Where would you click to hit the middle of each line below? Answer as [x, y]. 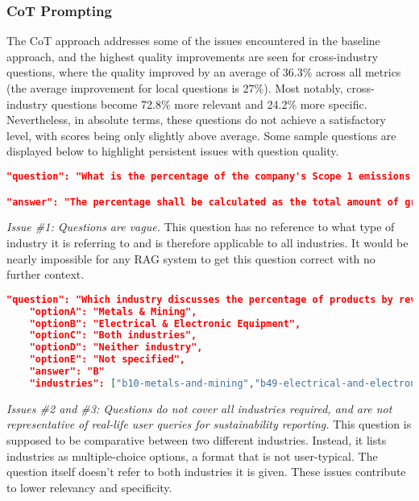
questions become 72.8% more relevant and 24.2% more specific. [209, 104]
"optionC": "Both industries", [113, 335]
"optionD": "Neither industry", [116, 348]
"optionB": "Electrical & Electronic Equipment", [165, 323]
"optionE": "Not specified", [107, 360]
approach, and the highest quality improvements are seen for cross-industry [193, 56]
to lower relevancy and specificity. [89, 487]
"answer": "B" [67, 371]
